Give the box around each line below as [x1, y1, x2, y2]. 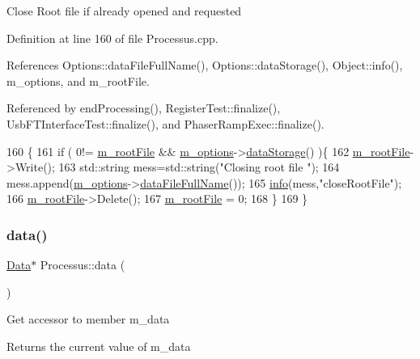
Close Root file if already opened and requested [6, 2, 242, 19]
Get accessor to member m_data [6, 310, 170, 327]
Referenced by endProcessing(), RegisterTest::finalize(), [6, 99, 281, 116]
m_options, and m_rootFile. [6, 72, 150, 89]
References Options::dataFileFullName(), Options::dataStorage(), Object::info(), [6, 57, 403, 74]
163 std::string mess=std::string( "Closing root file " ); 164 [58, 158, 340, 175]
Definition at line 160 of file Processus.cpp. [6, 29, 218, 46]
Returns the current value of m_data [6, 337, 191, 354]
